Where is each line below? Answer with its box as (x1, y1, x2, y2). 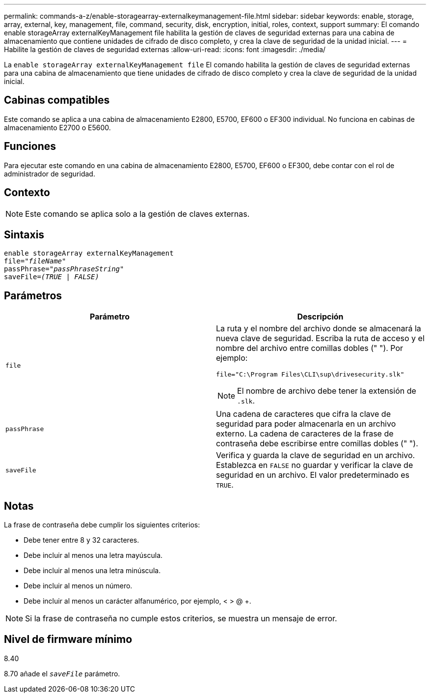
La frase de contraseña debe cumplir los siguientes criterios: (4, 521, 200, 529)
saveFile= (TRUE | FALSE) (4, 273, 99, 281)
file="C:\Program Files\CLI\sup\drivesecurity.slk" (216, 371, 404, 378)
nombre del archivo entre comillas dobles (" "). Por (216, 343, 403, 353)
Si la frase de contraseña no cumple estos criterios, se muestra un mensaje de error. (25, 613, 337, 624)
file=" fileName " (4, 257, 66, 265)
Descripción (297, 312, 344, 322)
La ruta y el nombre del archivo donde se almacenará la (216, 323, 421, 334)
